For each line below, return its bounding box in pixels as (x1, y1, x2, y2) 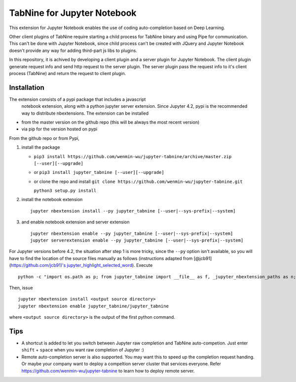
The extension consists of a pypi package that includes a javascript (9, 96, 146, 102)
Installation (9, 83, 44, 91)
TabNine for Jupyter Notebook (9, 7, 137, 18)
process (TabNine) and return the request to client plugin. (9, 70, 126, 76)
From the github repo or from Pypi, (9, 135, 80, 141)
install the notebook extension (21, 197, 83, 203)
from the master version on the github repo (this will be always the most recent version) (21, 119, 200, 125)
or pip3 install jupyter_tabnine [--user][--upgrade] (34, 170, 165, 175)
